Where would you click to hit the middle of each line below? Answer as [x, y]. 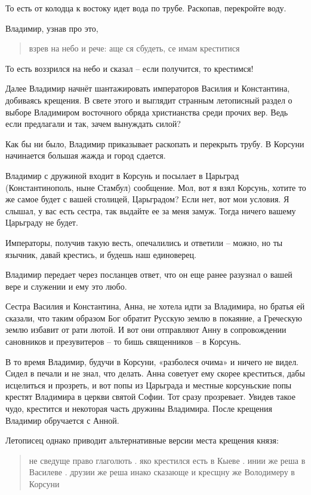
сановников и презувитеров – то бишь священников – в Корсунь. [124, 341]
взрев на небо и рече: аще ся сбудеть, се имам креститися [134, 48]
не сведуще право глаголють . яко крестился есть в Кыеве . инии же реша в [167, 460]
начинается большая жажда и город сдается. [86, 155]
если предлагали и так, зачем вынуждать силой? [93, 124]
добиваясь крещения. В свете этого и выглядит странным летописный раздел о [149, 100]
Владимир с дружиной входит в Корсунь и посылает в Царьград [122, 175]
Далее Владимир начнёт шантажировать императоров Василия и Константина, [148, 88]
